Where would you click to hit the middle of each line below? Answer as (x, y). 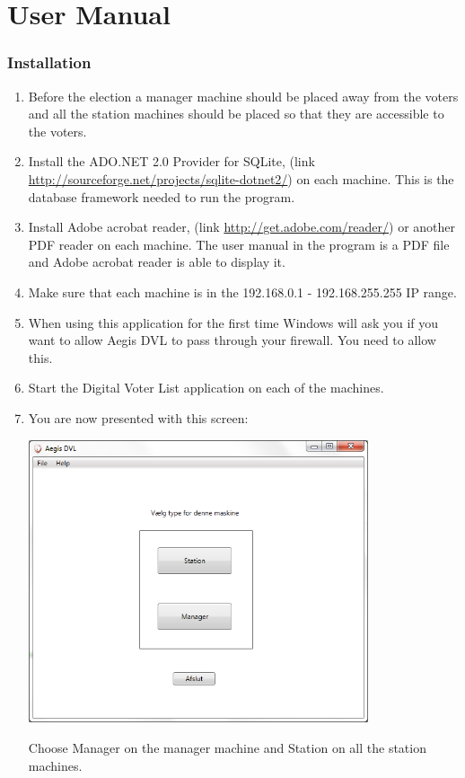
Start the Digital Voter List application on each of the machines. (206, 388)
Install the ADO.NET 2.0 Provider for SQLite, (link (171, 161)
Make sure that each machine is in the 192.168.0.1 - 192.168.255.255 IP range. (242, 292)
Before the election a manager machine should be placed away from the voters (243, 96)
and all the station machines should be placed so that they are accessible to (236, 114)
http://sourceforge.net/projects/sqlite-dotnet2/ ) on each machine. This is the (241, 178)
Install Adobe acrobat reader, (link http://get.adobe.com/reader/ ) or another (242, 227)
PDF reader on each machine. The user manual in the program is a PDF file (239, 244)
